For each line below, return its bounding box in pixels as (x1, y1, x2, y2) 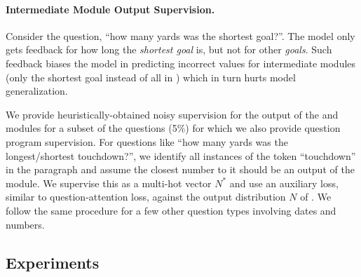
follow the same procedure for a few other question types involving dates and (6, 203, 336, 217)
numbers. (6, 217, 45, 231)
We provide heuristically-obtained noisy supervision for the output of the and (6, 107, 339, 121)
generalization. (6, 83, 68, 98)
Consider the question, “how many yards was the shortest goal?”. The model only (6, 28, 355, 43)
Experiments (6, 251, 100, 273)
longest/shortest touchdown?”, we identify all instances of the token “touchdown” (6, 148, 356, 163)
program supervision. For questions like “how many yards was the (6, 134, 288, 149)
